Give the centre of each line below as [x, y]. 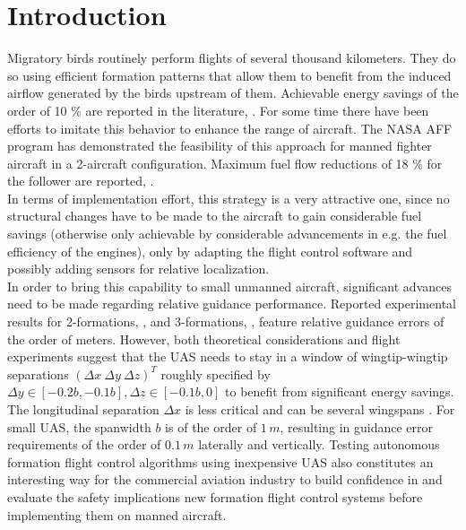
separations [38, 374]
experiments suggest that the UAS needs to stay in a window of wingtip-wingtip [228, 356]
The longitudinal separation [83, 409]
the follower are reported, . [81, 181]
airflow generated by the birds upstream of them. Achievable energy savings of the [233, 93]
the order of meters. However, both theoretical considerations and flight [204, 339]
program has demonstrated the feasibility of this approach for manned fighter [220, 146]
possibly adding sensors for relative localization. [138, 269]
